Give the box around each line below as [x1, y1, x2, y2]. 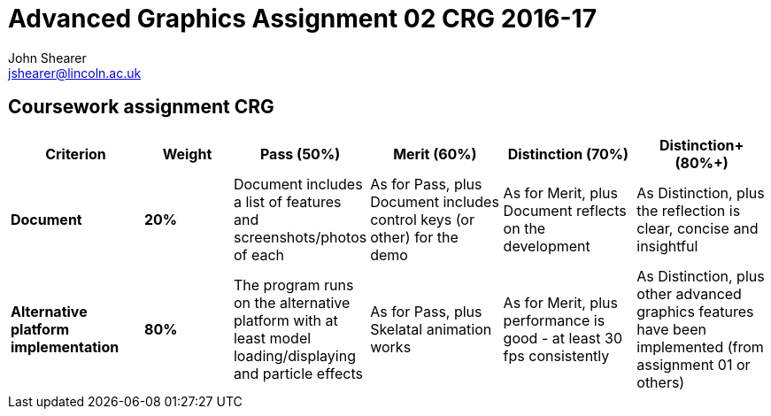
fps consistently [503, 346, 610, 365]
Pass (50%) [259, 144, 341, 163]
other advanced [636, 284, 742, 303]
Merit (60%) [393, 144, 477, 163]
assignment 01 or [636, 355, 751, 374]
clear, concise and [636, 219, 759, 237]
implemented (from [636, 337, 764, 356]
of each [233, 245, 285, 264]
